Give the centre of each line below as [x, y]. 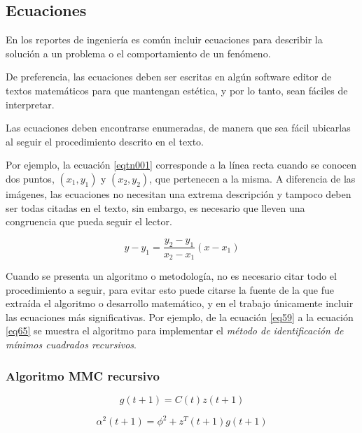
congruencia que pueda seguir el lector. [89, 221]
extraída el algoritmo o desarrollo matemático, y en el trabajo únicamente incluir [180, 303]
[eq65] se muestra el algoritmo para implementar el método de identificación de [175, 331]
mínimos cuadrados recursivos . [71, 344]
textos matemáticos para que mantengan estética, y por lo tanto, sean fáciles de [177, 90]
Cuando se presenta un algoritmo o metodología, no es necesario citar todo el [171, 276]
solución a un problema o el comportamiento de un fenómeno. [138, 53]
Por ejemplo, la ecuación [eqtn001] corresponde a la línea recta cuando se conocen [181, 165]
